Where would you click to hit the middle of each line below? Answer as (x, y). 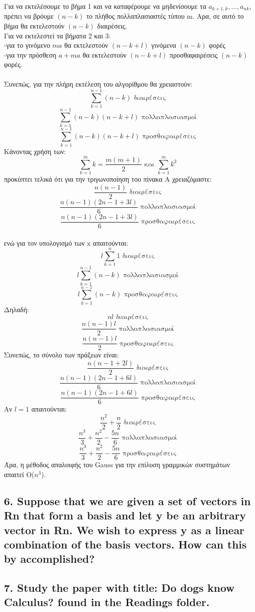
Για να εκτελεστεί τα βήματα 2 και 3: (57, 35)
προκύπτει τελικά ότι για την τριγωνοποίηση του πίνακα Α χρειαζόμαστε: (108, 179)
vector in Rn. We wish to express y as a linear (124, 530)
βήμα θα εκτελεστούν (34, 26)
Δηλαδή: (16, 309)
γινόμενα (164, 45)
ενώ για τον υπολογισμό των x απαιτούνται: (66, 242)
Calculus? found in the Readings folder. (107, 602)
